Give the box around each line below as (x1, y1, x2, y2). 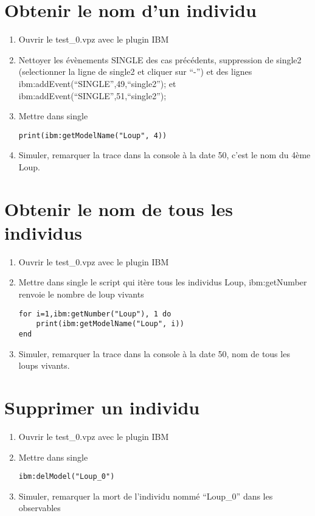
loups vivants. (18, 359, 70, 372)
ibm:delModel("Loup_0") (18, 472, 115, 481)
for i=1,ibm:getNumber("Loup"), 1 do (18, 309, 171, 318)
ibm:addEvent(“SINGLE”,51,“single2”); (18, 89, 167, 102)
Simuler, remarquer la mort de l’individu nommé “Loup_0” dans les (18, 489, 273, 502)
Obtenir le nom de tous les (4, 196, 233, 221)
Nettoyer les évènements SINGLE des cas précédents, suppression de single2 (18, 53, 302, 66)
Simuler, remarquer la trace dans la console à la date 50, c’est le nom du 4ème (18, 148, 311, 161)
